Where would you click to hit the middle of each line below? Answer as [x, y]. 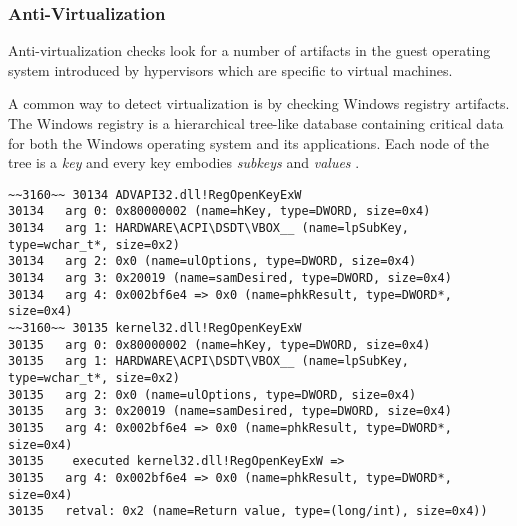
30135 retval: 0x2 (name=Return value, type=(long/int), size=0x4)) [248, 511]
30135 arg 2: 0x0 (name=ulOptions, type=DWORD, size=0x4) [212, 394]
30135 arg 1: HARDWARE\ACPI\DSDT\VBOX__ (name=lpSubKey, [208, 361]
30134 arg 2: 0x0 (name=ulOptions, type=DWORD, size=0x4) [212, 261]
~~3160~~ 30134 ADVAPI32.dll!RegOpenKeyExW [155, 194]
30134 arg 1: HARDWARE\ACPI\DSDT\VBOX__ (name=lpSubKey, [208, 228]
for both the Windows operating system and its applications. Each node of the [248, 142]
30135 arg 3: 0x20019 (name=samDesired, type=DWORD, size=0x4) [230, 411]
